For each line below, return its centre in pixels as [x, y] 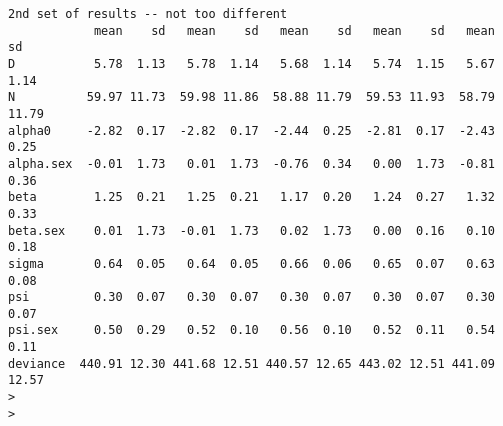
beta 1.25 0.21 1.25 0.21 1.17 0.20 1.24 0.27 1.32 [251, 197]
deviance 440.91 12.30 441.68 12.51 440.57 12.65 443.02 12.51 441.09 [251, 363]
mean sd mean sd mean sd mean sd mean [294, 30]
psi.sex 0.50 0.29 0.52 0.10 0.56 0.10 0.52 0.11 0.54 [251, 330]
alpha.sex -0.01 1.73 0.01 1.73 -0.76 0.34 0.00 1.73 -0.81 [251, 163]
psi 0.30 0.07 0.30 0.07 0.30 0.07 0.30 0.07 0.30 [251, 297]
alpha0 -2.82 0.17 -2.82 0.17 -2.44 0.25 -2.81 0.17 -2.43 [251, 130]
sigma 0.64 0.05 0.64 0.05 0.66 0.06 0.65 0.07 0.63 [251, 263]
